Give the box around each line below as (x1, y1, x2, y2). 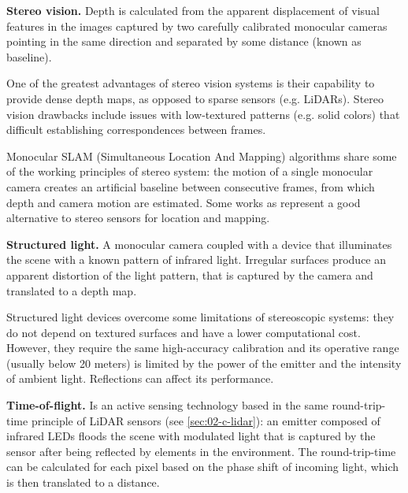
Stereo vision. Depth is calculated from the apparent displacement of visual (6, 2, 380, 18)
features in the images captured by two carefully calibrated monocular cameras (6, 17, 388, 34)
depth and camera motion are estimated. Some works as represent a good (6, 194, 361, 210)
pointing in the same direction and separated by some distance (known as (6, 33, 362, 50)
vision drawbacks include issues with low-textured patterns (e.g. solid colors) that (6, 106, 400, 122)
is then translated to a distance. (6, 474, 160, 491)
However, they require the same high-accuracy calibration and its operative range (6, 339, 399, 356)
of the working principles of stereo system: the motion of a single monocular (6, 163, 373, 180)
